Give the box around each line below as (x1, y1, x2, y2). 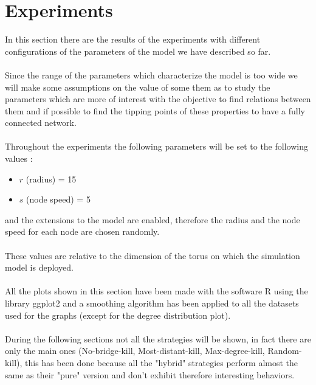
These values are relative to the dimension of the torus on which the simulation (5, 249, 300, 262)
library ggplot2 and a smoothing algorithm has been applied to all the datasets (5, 297, 299, 309)
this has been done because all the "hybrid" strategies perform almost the (25, 356, 298, 369)
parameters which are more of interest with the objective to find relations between (5, 92, 311, 105)
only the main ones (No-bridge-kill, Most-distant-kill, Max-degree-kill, (5, 344, 265, 357)
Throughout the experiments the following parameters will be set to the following (5, 140, 308, 153)
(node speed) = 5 (26, 193, 91, 206)
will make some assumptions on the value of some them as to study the (5, 80, 270, 93)
